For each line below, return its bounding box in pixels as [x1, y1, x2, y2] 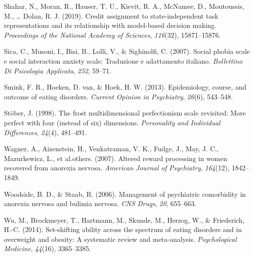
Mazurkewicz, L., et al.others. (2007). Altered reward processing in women [4, 153, 228, 163]
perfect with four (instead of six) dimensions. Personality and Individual [4, 117, 221, 127]
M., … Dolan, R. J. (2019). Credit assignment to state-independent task [4, 10, 219, 21]
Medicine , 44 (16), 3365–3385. [4, 243, 92, 254]
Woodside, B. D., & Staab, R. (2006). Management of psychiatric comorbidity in [4, 188, 246, 199]
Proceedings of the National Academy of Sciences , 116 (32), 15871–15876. [4, 29, 221, 40]
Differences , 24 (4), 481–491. [4, 127, 87, 137]
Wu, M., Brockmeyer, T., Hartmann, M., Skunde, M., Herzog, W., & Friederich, [4, 214, 245, 225]
